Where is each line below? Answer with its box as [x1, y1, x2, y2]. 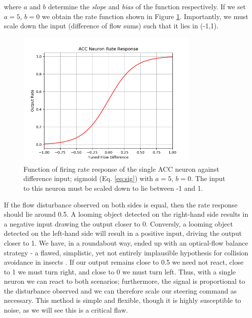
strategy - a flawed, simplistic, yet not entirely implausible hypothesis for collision [4, 247, 249, 257]
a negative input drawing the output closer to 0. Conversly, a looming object [4, 218, 233, 228]
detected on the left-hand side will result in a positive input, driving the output [4, 228, 242, 238]
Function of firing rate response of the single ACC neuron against [23, 163, 219, 174]
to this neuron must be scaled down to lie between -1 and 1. [23, 182, 203, 193]
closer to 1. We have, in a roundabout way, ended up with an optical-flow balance [4, 237, 248, 248]
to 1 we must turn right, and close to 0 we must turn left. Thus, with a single [4, 266, 236, 276]
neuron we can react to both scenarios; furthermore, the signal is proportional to [4, 276, 245, 286]
